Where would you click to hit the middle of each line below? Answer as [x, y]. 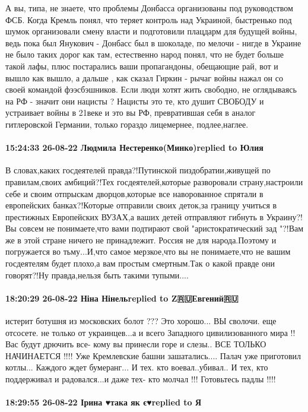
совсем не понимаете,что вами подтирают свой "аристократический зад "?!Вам [161, 228]
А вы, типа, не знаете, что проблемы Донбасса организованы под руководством [149, 8]
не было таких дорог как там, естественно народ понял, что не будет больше [145, 54]
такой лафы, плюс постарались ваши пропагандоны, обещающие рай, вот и [142, 66]
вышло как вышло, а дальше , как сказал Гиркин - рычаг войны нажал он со [144, 77]
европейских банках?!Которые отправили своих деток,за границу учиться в [141, 205]
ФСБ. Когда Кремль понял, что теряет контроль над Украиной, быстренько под [149, 19]
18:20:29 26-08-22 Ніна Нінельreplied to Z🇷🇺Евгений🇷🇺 [122, 298]
